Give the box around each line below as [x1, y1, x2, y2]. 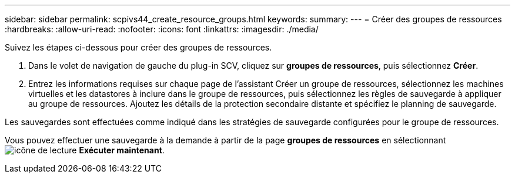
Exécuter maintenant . [79, 145, 165, 155]
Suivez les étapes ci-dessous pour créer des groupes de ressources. [5, 42, 272, 52]
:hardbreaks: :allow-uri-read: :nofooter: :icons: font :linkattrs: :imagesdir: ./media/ [5, 24, 319, 34]
